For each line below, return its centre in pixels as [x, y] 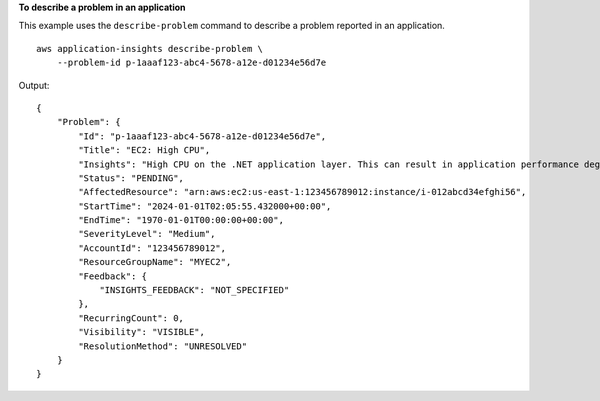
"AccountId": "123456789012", [152, 248]
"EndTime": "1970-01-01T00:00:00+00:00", [181, 220]
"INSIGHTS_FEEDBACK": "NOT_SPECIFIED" [194, 290]
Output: [34, 85]
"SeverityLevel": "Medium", [147, 234]
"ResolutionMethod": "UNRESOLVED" [163, 346]
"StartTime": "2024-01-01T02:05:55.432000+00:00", [205, 206]
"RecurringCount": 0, [131, 318]
